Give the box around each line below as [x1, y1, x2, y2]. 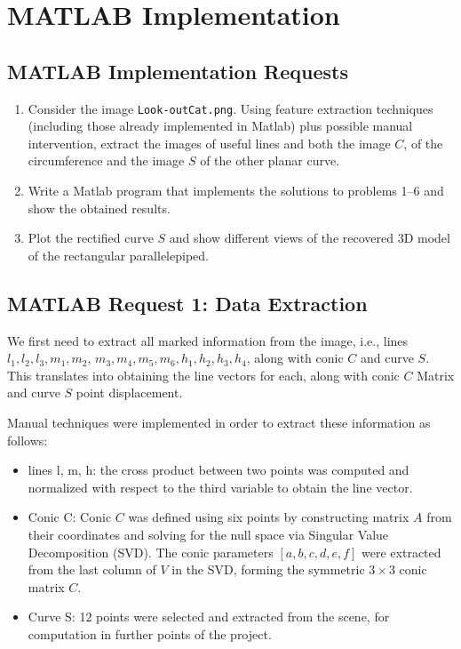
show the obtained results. [28, 198, 171, 217]
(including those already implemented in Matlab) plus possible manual [28, 116, 413, 135]
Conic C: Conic [28, 508, 112, 526]
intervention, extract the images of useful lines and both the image [28, 133, 391, 152]
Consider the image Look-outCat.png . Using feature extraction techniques [28, 99, 433, 117]
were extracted [362, 542, 441, 561]
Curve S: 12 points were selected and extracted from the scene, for [28, 607, 390, 626]
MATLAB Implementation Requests [7, 57, 348, 84]
